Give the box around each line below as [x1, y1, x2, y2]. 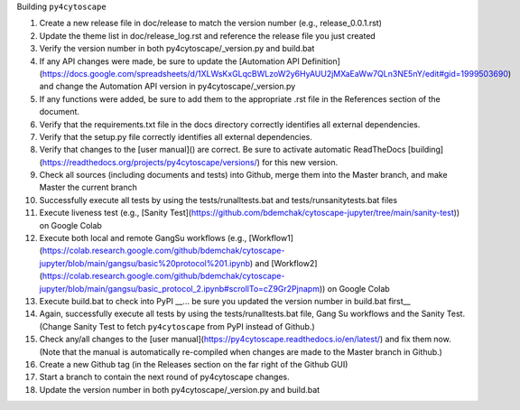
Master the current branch [39, 182, 137, 193]
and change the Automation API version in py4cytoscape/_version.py [39, 81, 296, 92]
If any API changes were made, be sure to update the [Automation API [39, 55, 300, 67]
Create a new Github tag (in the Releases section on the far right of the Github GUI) [39, 359, 348, 369]
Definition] [301, 55, 340, 67]
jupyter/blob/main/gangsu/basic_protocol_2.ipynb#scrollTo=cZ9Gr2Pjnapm [39, 283, 320, 294]
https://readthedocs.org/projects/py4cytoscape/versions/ [42, 156, 257, 167]
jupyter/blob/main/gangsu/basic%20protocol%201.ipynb [39, 257, 251, 268]
